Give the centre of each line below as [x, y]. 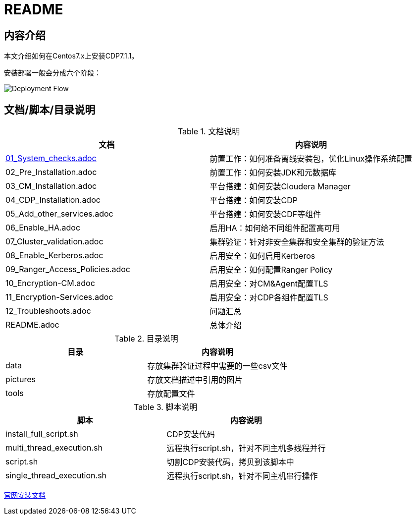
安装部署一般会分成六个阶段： [52, 73]
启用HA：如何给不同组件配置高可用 [275, 228]
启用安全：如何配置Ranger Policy [271, 270]
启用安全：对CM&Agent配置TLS [269, 284]
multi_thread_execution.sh [54, 448]
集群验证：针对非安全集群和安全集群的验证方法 [297, 242]
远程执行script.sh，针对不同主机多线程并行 [246, 448]
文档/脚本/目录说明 [50, 110]
